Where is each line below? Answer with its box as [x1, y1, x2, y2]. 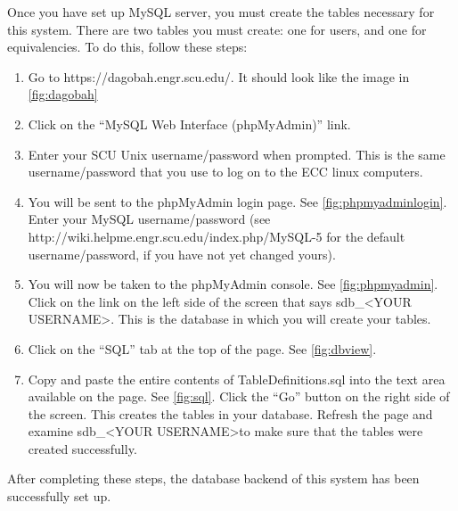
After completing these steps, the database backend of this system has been [7, 469, 420, 488]
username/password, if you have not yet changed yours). [28, 244, 336, 263]
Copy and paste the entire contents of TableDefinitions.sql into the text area [28, 369, 446, 388]
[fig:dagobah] [28, 85, 98, 103]
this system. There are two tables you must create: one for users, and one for [7, 20, 427, 38]
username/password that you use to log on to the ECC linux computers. [28, 162, 423, 181]
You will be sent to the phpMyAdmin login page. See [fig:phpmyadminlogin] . [28, 192, 447, 210]
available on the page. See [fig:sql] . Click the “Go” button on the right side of [28, 387, 450, 406]
